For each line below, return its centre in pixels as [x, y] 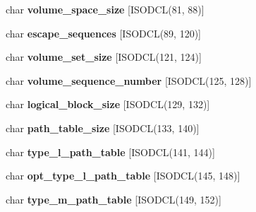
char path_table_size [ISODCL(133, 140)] [103, 128]
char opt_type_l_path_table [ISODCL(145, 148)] [123, 176]
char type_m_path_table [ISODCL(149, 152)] [114, 199]
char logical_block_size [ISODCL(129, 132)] [108, 104]
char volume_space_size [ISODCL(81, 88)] [105, 9]
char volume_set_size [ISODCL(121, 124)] [104, 57]
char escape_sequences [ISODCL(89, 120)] [103, 33]
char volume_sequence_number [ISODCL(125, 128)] [129, 80]
